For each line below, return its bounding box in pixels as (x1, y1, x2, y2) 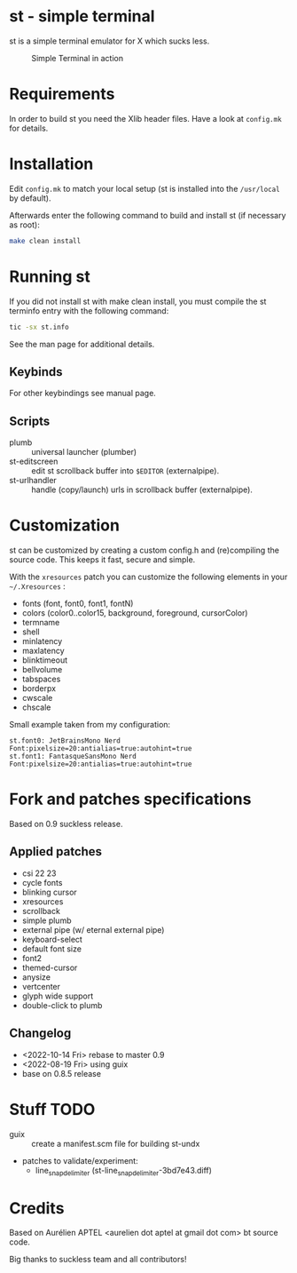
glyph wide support (21, 991, 94, 1001)
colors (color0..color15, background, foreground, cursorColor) (21, 608, 248, 618)
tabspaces (21, 673, 61, 685)
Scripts (9, 413, 51, 428)
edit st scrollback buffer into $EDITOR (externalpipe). (31, 465, 220, 476)
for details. (9, 123, 49, 133)
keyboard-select (21, 934, 82, 944)
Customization (9, 515, 120, 536)
